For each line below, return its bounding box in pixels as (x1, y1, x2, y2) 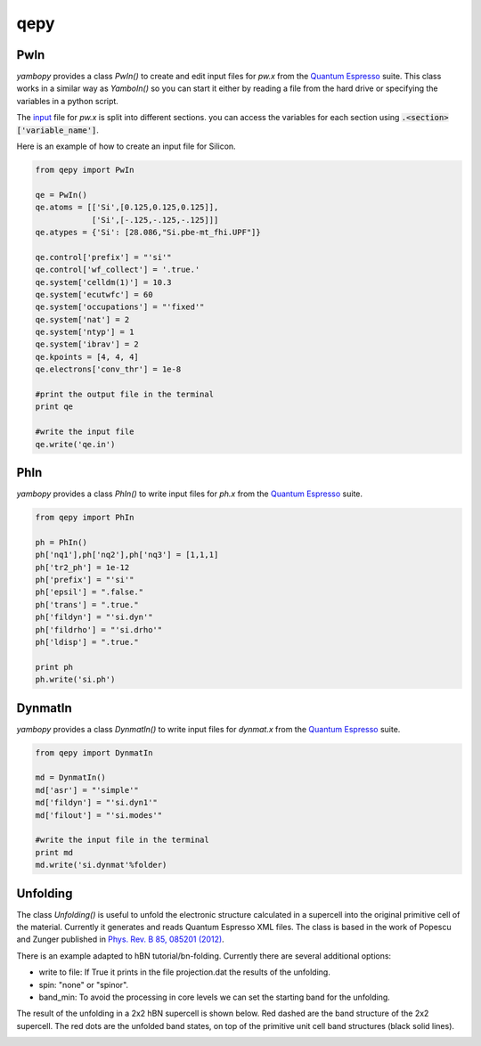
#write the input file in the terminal (35, 835, 209, 846)
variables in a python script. (16, 95, 119, 106)
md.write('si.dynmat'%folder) (35, 860, 167, 870)
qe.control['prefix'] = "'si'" (35, 252, 173, 262)
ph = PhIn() (35, 537, 88, 547)
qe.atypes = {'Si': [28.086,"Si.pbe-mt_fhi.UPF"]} (35, 227, 262, 237)
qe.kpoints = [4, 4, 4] (35, 352, 140, 362)
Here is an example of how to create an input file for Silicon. (16, 141, 236, 151)
